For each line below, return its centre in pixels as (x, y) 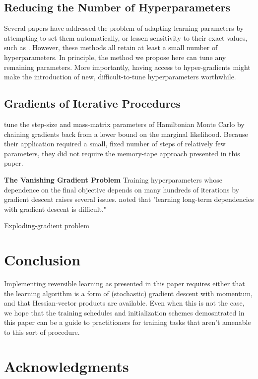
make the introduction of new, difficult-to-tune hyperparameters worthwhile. (120, 77)
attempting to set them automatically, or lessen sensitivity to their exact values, (126, 37)
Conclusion (42, 260)
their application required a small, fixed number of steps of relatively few (115, 144)
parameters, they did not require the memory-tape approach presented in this (122, 153)
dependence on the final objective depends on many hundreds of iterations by (122, 189)
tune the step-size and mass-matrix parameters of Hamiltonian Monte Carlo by (124, 124)
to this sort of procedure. (42, 332)
